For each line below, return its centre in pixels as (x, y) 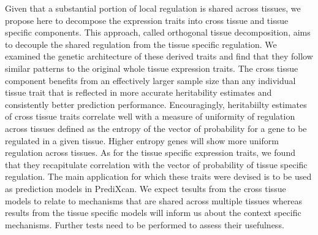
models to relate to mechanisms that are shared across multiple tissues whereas (154, 200)
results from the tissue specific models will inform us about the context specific (153, 213)
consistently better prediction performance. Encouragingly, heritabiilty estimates (156, 104)
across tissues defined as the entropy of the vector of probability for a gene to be (156, 128)
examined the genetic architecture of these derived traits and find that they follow (159, 56)
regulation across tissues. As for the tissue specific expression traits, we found (150, 152)
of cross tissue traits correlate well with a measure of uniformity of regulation (150, 116)
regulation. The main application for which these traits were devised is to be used (158, 176)
